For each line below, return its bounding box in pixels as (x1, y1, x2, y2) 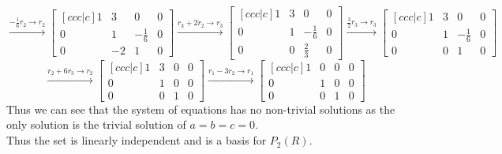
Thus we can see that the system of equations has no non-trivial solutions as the (6, 100, 395, 117)
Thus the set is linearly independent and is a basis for (6, 132, 267, 148)
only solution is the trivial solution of (6, 116, 186, 133)
